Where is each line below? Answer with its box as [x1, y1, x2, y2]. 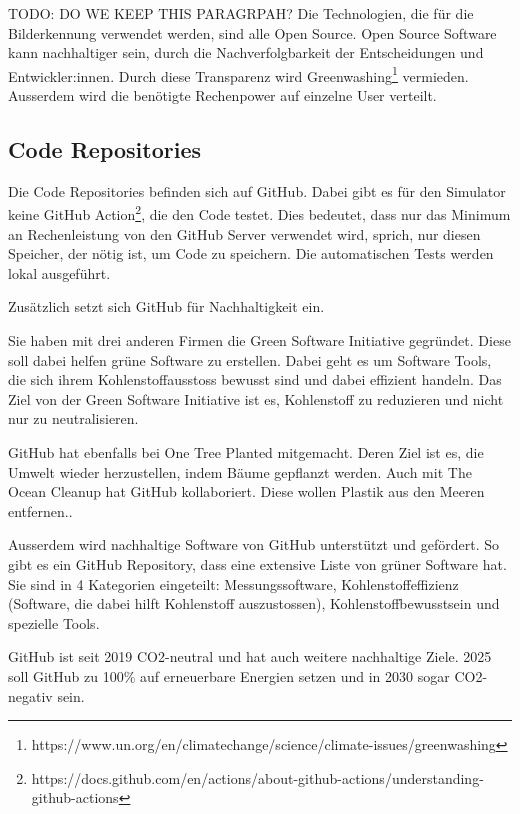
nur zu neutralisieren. [8, 408, 139, 429]
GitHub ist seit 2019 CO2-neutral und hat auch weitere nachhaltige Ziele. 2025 [8, 646, 492, 667]
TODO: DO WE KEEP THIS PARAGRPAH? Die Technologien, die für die [8, 3, 474, 23]
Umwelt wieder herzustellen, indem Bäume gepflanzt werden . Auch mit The [8, 461, 472, 482]
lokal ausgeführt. [8, 262, 111, 283]
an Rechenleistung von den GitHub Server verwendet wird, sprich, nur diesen [8, 223, 481, 244]
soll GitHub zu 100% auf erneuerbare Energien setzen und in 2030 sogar [8, 665, 450, 686]
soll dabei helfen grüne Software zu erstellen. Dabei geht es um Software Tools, [8, 349, 492, 370]
